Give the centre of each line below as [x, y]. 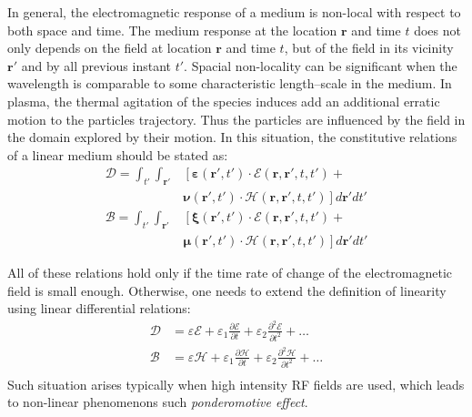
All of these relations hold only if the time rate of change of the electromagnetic [230, 273]
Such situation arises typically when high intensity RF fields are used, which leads [236, 384]
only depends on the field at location [110, 48]
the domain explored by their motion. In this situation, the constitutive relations [232, 137]
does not [437, 30]
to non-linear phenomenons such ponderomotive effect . [158, 402]
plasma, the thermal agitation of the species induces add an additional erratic [224, 101]
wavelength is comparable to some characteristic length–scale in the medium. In [230, 83]
